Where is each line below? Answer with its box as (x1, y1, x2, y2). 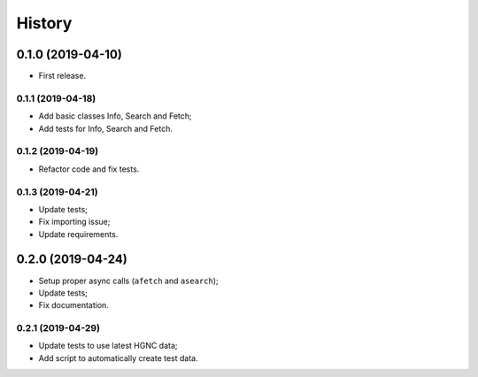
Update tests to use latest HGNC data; (38, 341, 178, 351)
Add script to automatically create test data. (38, 352, 198, 363)
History (16, 13, 73, 33)
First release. (38, 71, 87, 81)
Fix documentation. (38, 300, 110, 311)
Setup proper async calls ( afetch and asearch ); (38, 275, 219, 286)
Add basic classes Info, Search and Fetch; (38, 111, 192, 121)
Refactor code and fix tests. (38, 164, 140, 174)
